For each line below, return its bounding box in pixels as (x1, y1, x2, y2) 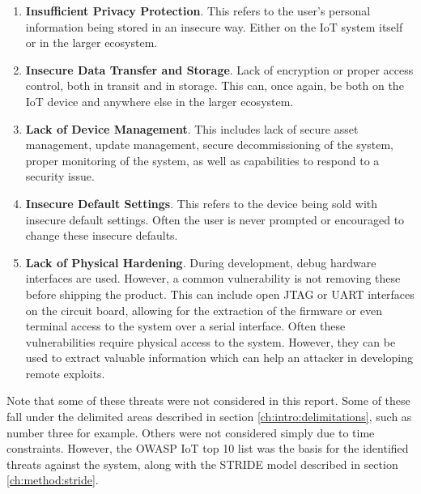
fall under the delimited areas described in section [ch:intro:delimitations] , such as (6, 408, 412, 425)
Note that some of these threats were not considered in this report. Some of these (6, 392, 410, 409)
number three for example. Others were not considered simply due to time (6, 424, 375, 441)
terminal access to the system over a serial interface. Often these (25, 317, 346, 334)
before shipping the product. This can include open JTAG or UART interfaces (25, 285, 415, 302)
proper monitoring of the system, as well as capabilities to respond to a (25, 151, 380, 168)
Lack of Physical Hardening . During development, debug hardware (25, 253, 376, 270)
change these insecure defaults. (25, 227, 178, 244)
